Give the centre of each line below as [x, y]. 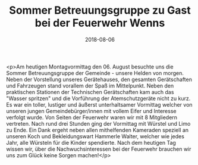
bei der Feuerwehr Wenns [100, 23]
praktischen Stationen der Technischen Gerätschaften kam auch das [90, 92]
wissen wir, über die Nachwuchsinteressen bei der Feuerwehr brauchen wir [99, 149]
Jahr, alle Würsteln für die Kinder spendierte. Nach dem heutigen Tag [91, 142]
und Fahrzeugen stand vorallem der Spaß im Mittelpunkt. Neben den [90, 85]
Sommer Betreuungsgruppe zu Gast [100, 10]
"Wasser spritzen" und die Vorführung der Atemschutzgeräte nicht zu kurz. [98, 98]
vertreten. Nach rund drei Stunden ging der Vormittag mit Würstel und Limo [98, 123]
